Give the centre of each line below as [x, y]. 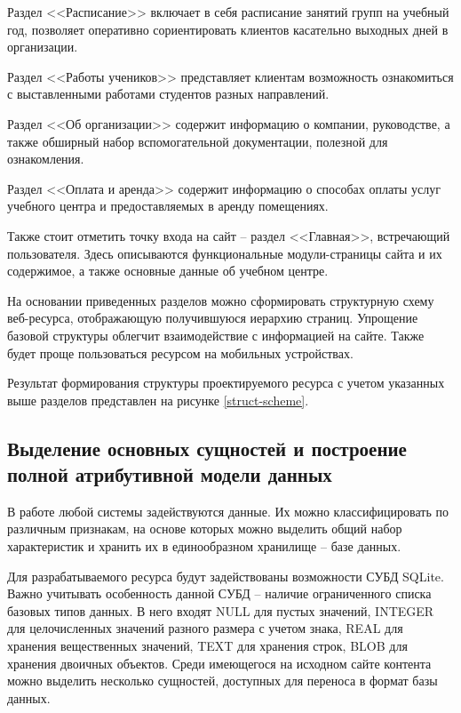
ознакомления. [46, 159]
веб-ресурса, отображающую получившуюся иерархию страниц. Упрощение [213, 318]
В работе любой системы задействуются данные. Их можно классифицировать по [228, 511]
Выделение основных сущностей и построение [207, 448]
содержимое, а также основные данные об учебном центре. [168, 271]
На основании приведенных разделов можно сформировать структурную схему [221, 300]
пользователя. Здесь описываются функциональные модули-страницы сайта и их [225, 253]
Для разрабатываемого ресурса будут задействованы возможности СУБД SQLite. [226, 576]
